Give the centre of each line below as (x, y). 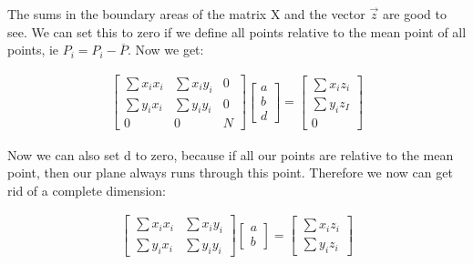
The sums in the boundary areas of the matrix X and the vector (186, 14)
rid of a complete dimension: (87, 190)
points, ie (33, 50)
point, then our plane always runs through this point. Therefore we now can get (230, 173)
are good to (414, 14)
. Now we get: (165, 50)
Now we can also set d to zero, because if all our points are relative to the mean (231, 154)
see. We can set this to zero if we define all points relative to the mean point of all (237, 31)
